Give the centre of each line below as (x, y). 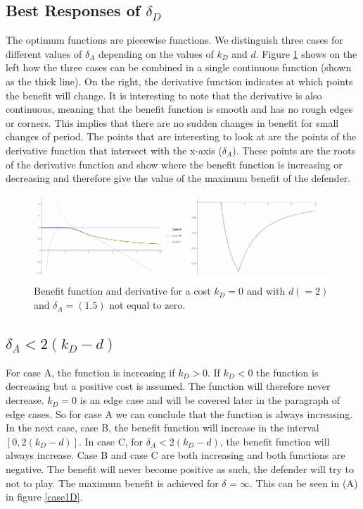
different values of (44, 53)
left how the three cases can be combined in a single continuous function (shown (179, 67)
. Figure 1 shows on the (306, 53)
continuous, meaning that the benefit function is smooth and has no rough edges (179, 109)
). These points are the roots (294, 150)
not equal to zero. (147, 305)
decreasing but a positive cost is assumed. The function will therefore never (168, 386)
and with (266, 291)
